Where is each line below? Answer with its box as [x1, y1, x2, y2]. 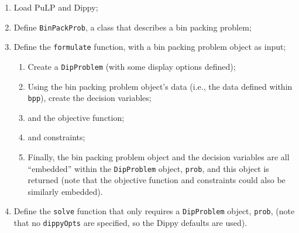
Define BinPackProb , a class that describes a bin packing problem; [13, 21, 252, 33]
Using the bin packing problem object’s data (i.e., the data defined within [28, 80, 293, 92]
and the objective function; [28, 111, 125, 123]
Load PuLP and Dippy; [13, 1, 98, 13]
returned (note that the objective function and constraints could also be [28, 174, 286, 186]
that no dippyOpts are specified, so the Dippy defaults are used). [13, 217, 248, 229]
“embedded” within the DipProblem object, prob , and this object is [28, 162, 269, 174]
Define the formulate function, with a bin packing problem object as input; [13, 40, 286, 53]
